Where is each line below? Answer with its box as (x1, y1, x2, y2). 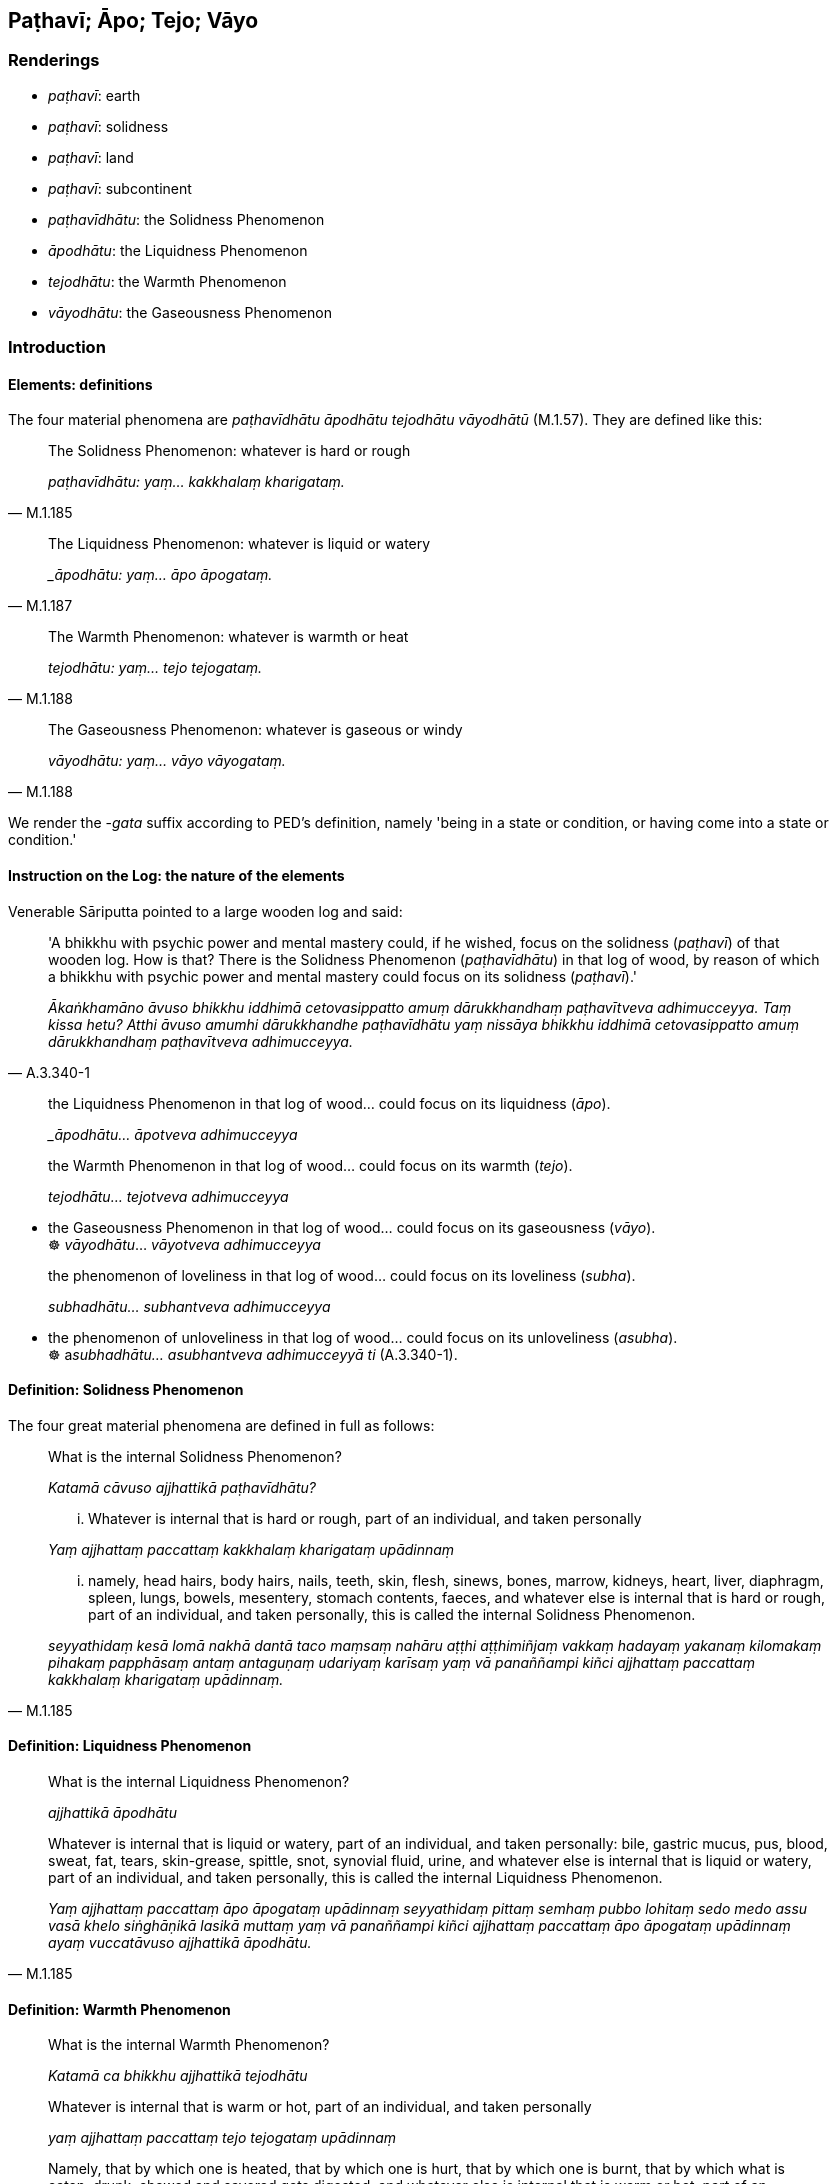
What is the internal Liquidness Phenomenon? (48, 1773, 350, 1791)
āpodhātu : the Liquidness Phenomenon (48, 241, 308, 259)
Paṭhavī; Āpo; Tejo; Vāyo (8, 8, 259, 33)
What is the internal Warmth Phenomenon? (48, 2036, 330, 2054)
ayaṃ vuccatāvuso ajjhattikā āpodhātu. (48, 1934, 312, 1952)
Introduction (8, 337, 106, 358)
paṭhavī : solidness (48, 117, 169, 135)
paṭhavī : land (48, 148, 134, 166)
